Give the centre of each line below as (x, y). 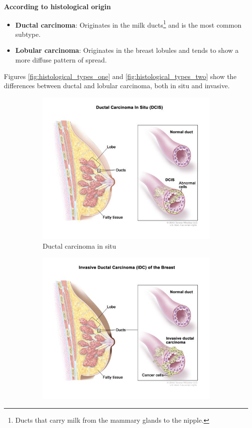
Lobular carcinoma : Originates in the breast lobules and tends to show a (127, 50)
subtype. (28, 34)
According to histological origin (57, 6)
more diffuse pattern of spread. (61, 60)
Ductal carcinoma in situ (79, 246)
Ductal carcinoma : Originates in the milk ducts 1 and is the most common (128, 24)
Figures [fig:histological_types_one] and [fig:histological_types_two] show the (120, 76)
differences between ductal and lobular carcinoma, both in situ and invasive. (117, 86)
